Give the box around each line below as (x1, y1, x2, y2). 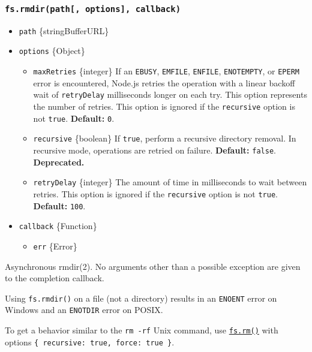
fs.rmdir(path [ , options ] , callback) (5, 4, 181, 14)
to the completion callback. (5, 272, 104, 284)
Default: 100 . (33, 199, 86, 212)
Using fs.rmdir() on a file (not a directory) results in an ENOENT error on (5, 291, 277, 304)
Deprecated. (33, 155, 85, 168)
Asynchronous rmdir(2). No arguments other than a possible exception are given (5, 260, 301, 272)
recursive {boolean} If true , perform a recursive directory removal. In (33, 132, 296, 145)
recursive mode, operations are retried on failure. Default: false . (33, 143, 276, 156)
